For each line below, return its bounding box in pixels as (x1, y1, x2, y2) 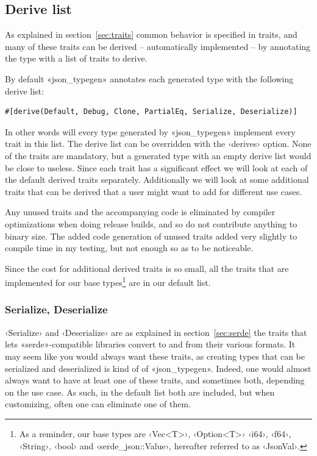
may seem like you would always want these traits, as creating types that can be (5, 349, 305, 362)
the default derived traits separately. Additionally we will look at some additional (5, 173, 309, 186)
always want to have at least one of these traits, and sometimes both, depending (5, 374, 305, 387)
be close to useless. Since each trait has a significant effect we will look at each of (5, 161, 308, 174)
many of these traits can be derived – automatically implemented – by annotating (5, 40, 311, 52)
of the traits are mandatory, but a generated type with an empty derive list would (5, 149, 312, 162)
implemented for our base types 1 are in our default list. (5, 274, 211, 288)
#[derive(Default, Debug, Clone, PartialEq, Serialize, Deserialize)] (5, 107, 297, 116)
